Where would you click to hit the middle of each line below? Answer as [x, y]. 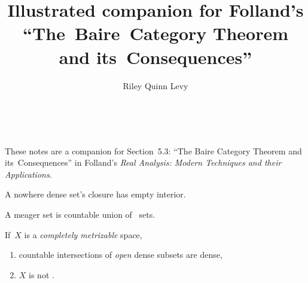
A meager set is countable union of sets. [80, 214]
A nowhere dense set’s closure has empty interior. [95, 194]
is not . [42, 274]
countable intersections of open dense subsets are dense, [121, 255]
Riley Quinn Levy [155, 85]
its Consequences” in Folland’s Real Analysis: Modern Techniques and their [143, 162]
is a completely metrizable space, [83, 234]
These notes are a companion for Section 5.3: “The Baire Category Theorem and [153, 150]
